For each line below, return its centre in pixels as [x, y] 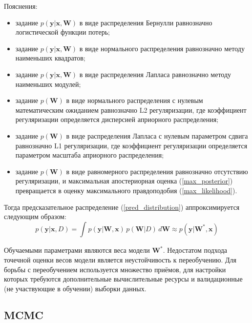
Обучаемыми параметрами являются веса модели [77, 250]
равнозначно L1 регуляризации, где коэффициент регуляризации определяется [131, 145]
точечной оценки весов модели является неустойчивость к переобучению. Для [120, 260]
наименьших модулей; [48, 84]
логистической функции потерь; [63, 32]
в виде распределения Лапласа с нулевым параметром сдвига [157, 135]
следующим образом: [35, 216]
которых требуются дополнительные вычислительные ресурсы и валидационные [123, 279]
